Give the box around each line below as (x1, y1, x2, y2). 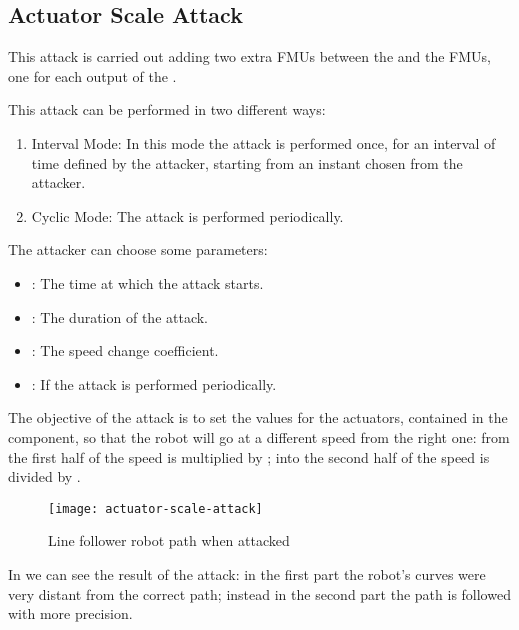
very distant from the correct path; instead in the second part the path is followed (8, 583, 511, 604)
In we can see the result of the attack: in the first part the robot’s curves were (8, 563, 486, 584)
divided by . (8, 466, 81, 487)
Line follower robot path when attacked (48, 530, 290, 551)
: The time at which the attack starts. (31, 272, 264, 293)
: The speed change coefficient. (31, 340, 219, 361)
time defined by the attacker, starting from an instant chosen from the (31, 152, 463, 173)
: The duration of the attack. (31, 306, 209, 327)
